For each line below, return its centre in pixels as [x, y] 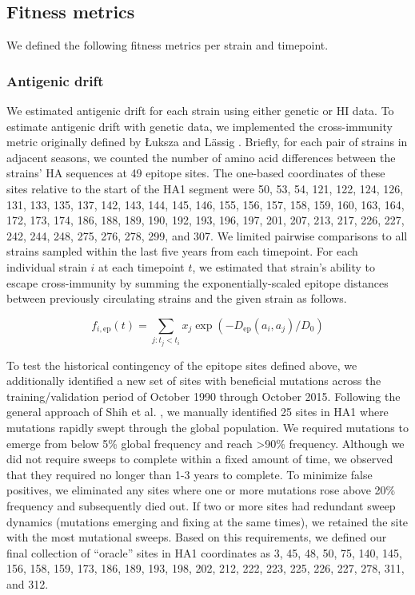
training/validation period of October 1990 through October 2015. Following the [204, 396]
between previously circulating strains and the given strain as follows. [177, 298]
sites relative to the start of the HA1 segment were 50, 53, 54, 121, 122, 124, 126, [205, 188]
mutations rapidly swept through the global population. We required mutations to [207, 428]
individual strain [47, 266]
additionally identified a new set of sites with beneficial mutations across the [194, 381]
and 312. [28, 584]
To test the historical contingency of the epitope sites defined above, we [182, 365]
